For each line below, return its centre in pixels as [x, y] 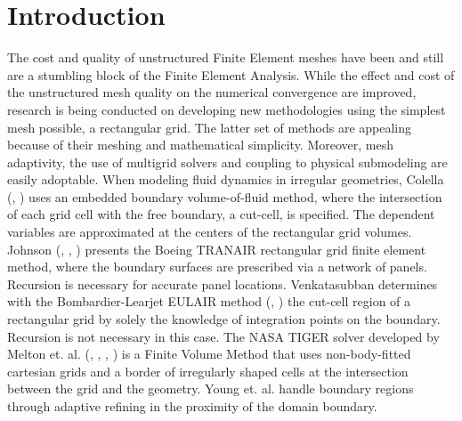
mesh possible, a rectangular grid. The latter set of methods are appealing [210, 127]
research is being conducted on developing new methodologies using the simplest [227, 109]
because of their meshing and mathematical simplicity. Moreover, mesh [201, 145]
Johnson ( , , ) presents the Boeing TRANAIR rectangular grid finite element [217, 249]
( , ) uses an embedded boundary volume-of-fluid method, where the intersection [225, 196]
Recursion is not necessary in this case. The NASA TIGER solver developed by [223, 336]
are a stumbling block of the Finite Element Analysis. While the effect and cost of [231, 74]
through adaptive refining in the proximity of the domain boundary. [192, 406]
